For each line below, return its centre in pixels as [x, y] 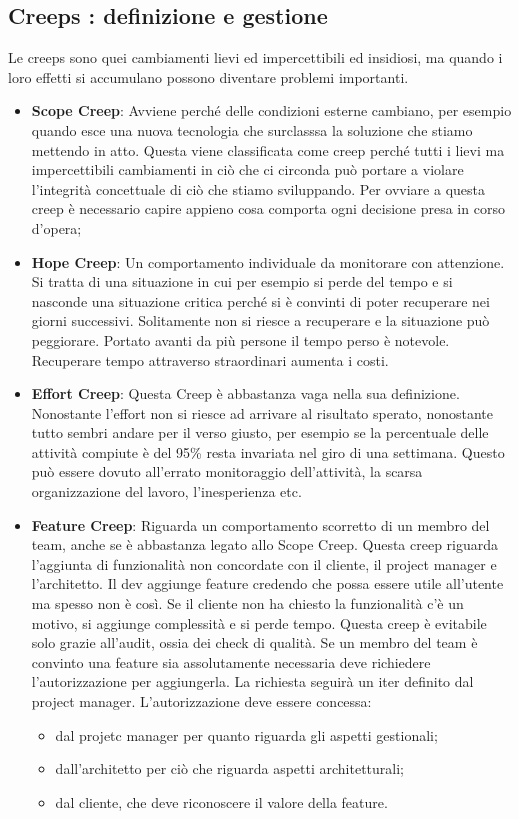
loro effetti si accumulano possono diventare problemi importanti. [208, 76]
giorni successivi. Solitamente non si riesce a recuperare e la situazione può [260, 320]
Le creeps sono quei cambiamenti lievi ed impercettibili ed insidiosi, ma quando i [255, 57]
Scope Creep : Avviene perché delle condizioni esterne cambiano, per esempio [271, 110]
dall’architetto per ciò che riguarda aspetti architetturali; [229, 768]
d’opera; [56, 227]
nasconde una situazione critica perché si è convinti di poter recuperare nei [260, 300]
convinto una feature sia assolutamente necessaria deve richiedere [231, 661]
